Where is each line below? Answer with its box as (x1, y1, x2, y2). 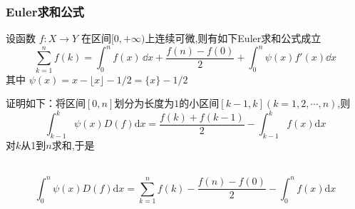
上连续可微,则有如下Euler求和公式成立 (145, 31, 321, 46)
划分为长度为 (114, 96, 175, 111)
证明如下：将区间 (6, 96, 86, 111)
